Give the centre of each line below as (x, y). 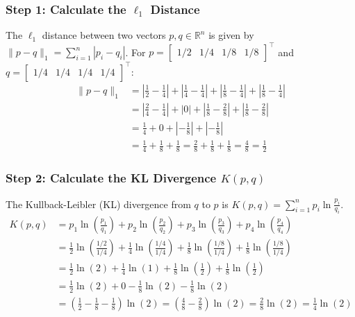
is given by (231, 35)
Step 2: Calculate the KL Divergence (111, 178)
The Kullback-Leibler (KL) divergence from (98, 204)
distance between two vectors (104, 35)
